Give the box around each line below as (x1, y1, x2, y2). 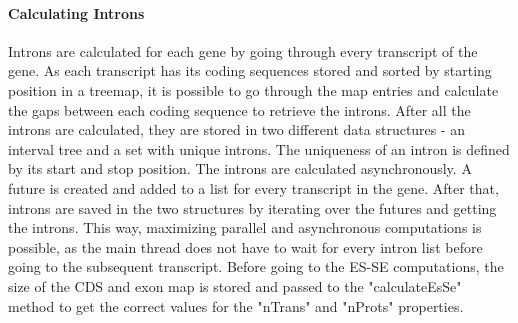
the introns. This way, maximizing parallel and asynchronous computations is (8, 217, 482, 238)
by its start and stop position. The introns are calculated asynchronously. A (8, 158, 472, 179)
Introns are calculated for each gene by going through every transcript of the (8, 40, 478, 61)
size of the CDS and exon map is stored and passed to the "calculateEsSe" (8, 275, 462, 296)
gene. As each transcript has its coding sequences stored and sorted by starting (8, 60, 492, 81)
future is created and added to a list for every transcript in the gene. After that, (8, 177, 499, 198)
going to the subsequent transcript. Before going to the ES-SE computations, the (8, 256, 504, 277)
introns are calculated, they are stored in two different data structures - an (8, 119, 466, 140)
